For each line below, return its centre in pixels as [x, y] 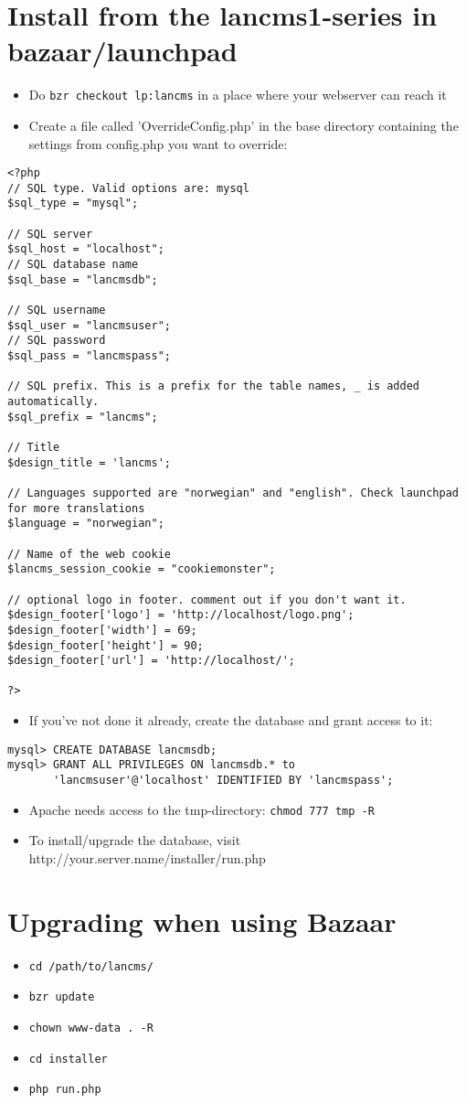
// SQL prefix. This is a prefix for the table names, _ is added [214, 386]
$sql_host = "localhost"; [86, 249]
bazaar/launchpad [122, 51]
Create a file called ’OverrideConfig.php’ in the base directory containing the [244, 125]
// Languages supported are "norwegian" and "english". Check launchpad [233, 493]
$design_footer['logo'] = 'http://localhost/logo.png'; [181, 615]
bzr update [62, 997]
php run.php [65, 1090]
